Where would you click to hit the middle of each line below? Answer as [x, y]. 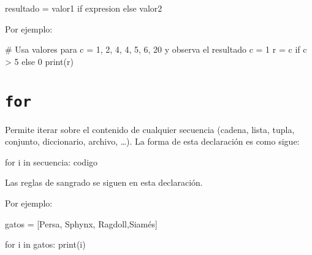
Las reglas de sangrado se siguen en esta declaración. [104, 182]
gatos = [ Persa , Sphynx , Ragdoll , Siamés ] [81, 223]
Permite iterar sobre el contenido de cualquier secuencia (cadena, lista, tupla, [150, 129]
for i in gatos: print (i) [45, 244]
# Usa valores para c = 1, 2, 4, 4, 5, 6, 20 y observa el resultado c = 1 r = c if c [156, 49]
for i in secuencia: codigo [51, 162]
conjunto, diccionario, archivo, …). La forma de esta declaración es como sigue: [152, 141]
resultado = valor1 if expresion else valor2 [84, 8]
